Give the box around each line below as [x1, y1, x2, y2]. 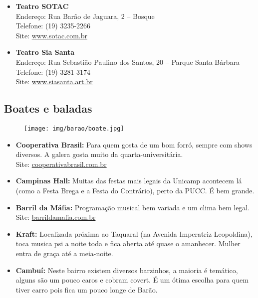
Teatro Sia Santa [15, 47, 75, 57]
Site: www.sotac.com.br [15, 30, 88, 40]
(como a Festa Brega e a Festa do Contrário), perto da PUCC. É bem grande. [15, 185, 255, 195]
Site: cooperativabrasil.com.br [15, 158, 107, 169]
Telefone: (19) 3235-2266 [15, 20, 91, 31]
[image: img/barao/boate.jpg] [24, 125, 124, 132]
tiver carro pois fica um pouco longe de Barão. [15, 284, 158, 295]
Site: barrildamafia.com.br [15, 212, 96, 222]
